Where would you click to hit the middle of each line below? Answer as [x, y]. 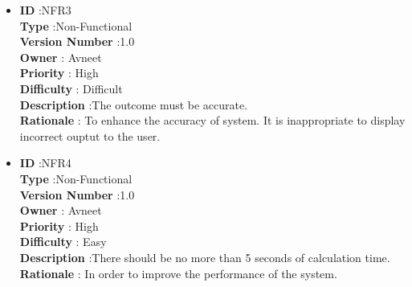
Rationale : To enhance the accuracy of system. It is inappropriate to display [212, 120]
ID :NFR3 [45, 10]
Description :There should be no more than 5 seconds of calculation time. [205, 257]
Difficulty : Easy [63, 242]
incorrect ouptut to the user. [90, 135]
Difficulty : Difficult [71, 88]
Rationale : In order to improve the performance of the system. [178, 273]
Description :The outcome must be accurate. [134, 104]
